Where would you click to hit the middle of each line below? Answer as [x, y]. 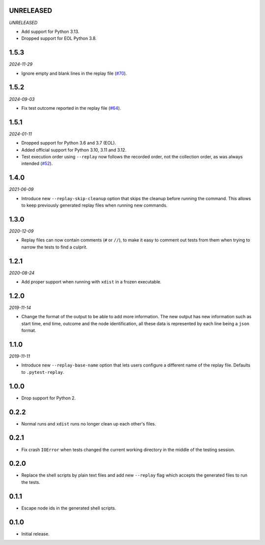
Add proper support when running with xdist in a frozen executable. [92, 282]
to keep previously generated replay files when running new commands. [94, 205]
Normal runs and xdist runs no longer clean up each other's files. [89, 424]
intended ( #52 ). [37, 164]
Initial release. [35, 534]
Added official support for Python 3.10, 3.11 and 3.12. [74, 150]
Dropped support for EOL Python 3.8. [59, 38]
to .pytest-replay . [43, 372]
